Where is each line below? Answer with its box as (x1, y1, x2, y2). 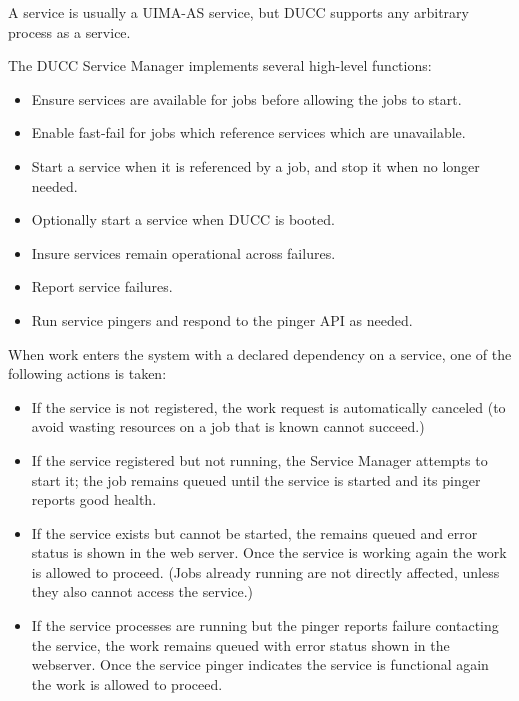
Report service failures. (31, 276, 173, 297)
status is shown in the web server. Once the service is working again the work (31, 542, 507, 563)
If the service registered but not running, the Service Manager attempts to (31, 449, 488, 470)
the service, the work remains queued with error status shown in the (31, 634, 450, 655)
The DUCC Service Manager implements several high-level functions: (8, 55, 432, 76)
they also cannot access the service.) (31, 581, 253, 602)
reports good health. (31, 489, 157, 510)
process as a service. (8, 21, 131, 42)
